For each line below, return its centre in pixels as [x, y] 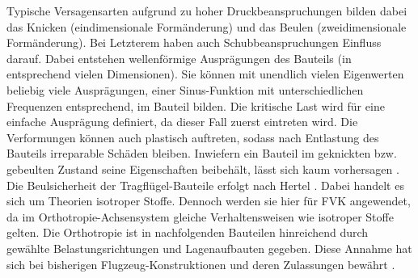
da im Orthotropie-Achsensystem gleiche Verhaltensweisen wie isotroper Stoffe [200, 216]
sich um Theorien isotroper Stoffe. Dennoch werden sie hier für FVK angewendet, [209, 201]
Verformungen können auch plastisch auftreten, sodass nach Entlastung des [193, 137]
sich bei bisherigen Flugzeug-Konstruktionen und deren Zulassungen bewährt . [201, 264]
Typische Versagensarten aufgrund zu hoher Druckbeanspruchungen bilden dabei [207, 11]
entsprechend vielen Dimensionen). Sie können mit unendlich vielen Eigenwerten [205, 74]
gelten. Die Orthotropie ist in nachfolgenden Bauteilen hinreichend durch [188, 232]
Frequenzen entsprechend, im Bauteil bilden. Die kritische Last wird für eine [196, 105]
